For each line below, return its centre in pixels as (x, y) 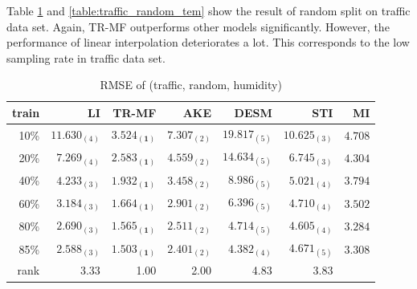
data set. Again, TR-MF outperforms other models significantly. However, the (198, 26)
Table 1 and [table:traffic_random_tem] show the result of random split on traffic (208, 10)
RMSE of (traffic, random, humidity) (191, 85)
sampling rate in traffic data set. (86, 57)
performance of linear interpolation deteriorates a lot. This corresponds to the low (208, 42)
